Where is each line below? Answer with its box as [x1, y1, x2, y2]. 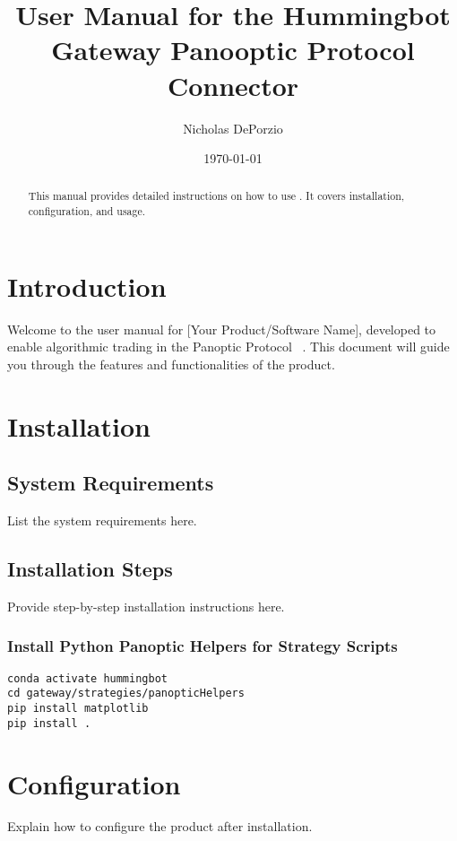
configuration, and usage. [28, 204, 146, 219]
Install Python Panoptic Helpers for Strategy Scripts [7, 635, 398, 657]
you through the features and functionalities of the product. [7, 354, 335, 373]
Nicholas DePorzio [183, 118, 283, 137]
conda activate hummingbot [7, 672, 168, 685]
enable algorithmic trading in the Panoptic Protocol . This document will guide [7, 337, 450, 356]
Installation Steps [7, 555, 173, 583]
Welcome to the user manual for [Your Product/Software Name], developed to [7, 319, 436, 338]
